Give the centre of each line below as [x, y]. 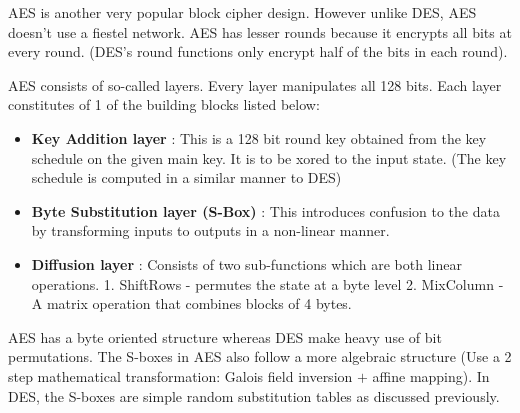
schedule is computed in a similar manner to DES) [186, 177]
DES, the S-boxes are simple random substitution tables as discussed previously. [254, 395]
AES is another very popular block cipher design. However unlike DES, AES [242, 12]
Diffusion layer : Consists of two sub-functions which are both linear [246, 263]
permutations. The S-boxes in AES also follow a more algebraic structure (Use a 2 [260, 356]
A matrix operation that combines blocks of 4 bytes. [191, 303]
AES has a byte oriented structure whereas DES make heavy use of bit [225, 336]
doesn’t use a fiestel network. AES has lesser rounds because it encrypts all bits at [260, 31]
